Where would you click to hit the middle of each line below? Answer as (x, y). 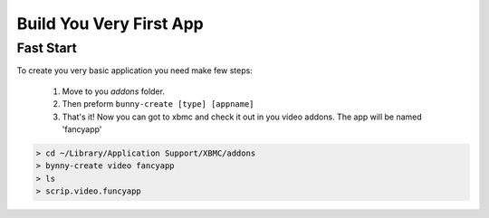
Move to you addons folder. (113, 91)
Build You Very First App (110, 24)
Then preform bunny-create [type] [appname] (158, 104)
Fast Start (47, 48)
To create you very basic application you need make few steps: (134, 71)
